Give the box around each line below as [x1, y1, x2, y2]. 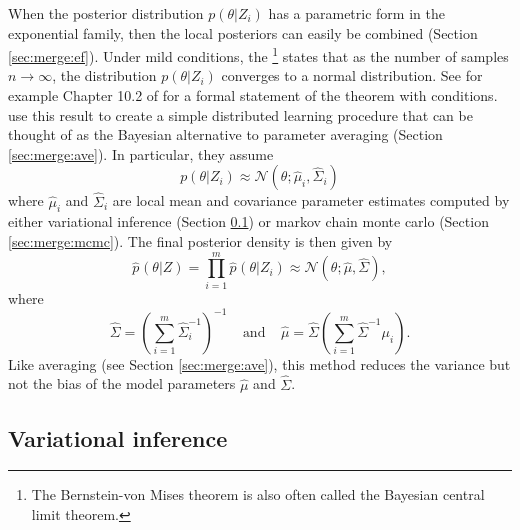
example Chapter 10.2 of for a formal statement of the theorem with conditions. [8, 85, 498, 106]
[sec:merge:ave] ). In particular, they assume [8, 143, 274, 164]
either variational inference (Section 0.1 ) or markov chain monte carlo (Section [8, 211, 489, 232]
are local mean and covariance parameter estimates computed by [112, 190, 510, 211]
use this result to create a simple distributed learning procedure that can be [8, 104, 473, 125]
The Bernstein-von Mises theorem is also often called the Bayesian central [31, 484, 485, 505]
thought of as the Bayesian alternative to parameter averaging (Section [8, 124, 443, 145]
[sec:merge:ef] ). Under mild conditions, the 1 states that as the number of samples [8, 43, 509, 66]
